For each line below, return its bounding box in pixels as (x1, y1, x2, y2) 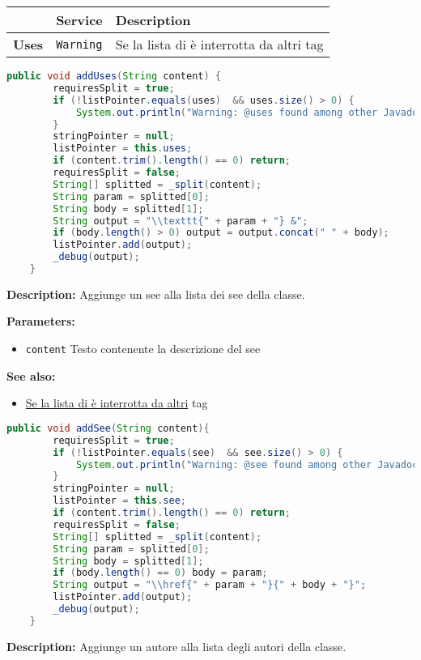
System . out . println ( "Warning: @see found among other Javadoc (75, 458, 419, 471)
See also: (6, 367, 56, 384)
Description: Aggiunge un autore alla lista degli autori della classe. (6, 637, 347, 654)
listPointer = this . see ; (53, 495, 186, 507)
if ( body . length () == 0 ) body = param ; (53, 567, 268, 579)
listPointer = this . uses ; (53, 143, 193, 155)
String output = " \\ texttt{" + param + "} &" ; (53, 215, 308, 227)
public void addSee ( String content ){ (6, 422, 210, 434)
